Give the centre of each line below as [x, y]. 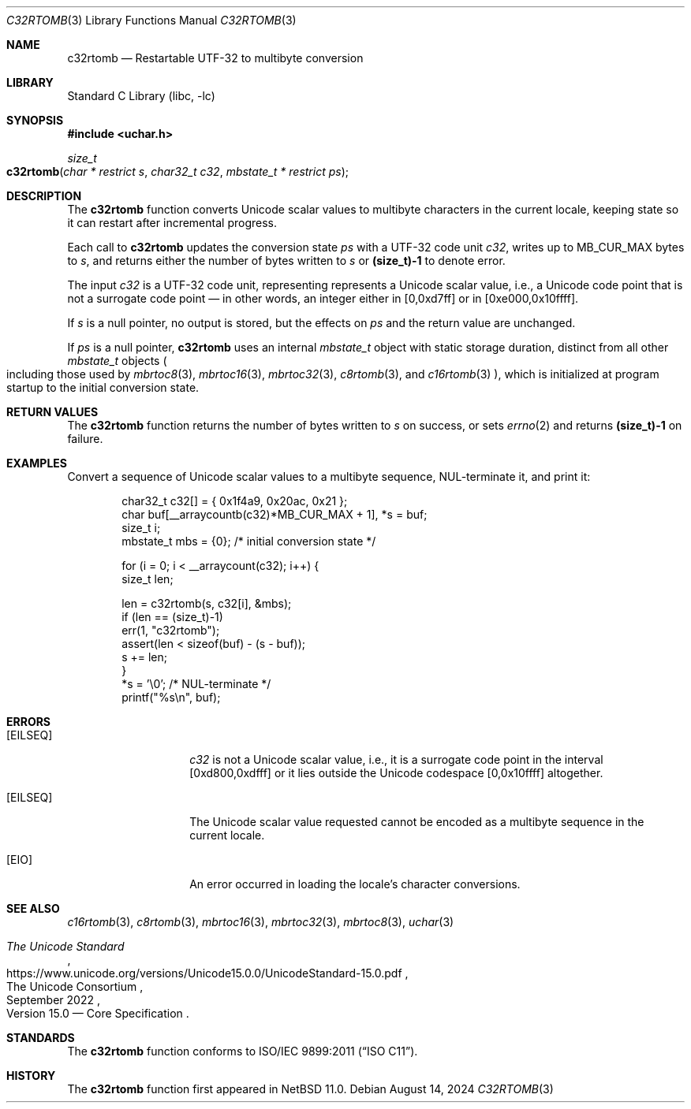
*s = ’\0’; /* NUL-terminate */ [196, 684]
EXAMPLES [37, 463]
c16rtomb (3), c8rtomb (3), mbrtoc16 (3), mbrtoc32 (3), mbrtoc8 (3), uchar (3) [261, 922]
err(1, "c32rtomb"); [171, 630]
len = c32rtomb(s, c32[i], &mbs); [207, 603]
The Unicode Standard [65, 946]
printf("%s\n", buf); [171, 697]
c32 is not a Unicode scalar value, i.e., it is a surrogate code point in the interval [396, 759]
